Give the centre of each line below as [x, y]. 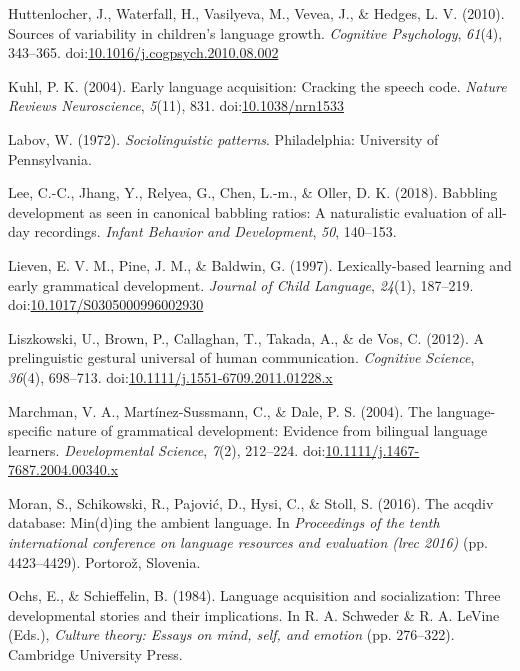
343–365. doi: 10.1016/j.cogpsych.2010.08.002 [143, 52]
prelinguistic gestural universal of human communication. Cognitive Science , [241, 357]
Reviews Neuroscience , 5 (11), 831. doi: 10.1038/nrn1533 [176, 105]
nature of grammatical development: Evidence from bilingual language [272, 430]
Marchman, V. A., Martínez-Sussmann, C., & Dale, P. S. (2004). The [220, 410]
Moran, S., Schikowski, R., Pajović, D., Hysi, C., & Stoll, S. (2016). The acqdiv [251, 502]
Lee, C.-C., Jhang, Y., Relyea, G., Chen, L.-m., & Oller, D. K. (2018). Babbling [253, 192]
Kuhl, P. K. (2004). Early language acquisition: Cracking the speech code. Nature [257, 85]
